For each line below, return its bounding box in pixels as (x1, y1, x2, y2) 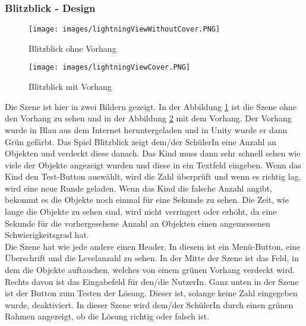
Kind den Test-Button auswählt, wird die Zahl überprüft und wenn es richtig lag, (5, 170, 301, 183)
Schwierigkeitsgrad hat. (5, 228, 89, 241)
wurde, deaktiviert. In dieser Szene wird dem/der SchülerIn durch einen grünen (5, 298, 294, 311)
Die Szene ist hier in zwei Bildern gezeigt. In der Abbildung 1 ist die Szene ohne (5, 100, 297, 112)
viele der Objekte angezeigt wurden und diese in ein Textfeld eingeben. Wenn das (5, 158, 301, 171)
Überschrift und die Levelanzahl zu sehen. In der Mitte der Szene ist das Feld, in (5, 252, 299, 264)
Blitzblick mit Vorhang (29, 80, 112, 93)
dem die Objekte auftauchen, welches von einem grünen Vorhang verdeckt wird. (5, 264, 295, 276)
